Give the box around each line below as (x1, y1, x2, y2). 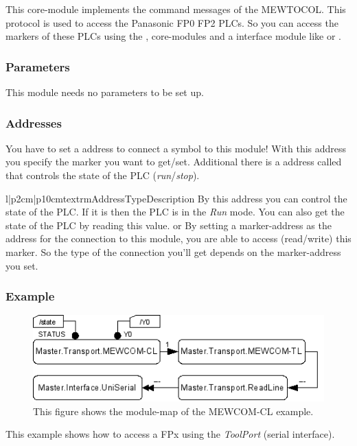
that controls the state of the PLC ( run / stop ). (5, 168, 200, 182)
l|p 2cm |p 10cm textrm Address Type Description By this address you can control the (5, 191, 347, 205)
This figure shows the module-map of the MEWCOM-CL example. (33, 403, 314, 418)
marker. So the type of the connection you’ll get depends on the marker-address (5, 244, 341, 259)
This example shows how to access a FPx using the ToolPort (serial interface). (5, 427, 335, 441)
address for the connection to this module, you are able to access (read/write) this (5, 231, 352, 246)
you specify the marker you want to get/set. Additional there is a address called (5, 154, 342, 169)
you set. (5, 258, 38, 272)
